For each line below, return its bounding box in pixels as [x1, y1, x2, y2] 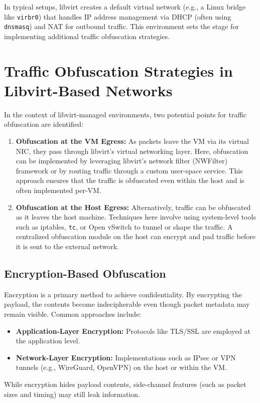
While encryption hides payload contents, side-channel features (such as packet [4, 378, 246, 389]
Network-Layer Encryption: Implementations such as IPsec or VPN [16, 352, 236, 362]
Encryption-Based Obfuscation [4, 265, 166, 281]
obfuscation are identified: [4, 119, 84, 129]
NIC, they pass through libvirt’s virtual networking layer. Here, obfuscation [16, 145, 248, 156]
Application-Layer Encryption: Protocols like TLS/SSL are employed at [16, 325, 251, 336]
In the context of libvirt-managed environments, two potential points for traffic [4, 109, 247, 119]
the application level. [16, 335, 80, 346]
